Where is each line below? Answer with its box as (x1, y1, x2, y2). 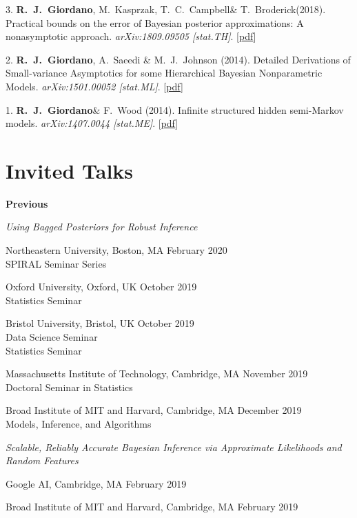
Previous (6, 196, 48, 210)
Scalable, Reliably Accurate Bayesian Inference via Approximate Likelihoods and (6, 439, 342, 454)
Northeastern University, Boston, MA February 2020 (6, 243, 227, 257)
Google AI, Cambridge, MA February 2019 (6, 476, 187, 490)
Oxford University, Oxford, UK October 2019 (6, 279, 197, 294)
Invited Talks (6, 156, 134, 184)
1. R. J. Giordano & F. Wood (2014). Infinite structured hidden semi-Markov (6, 102, 344, 117)
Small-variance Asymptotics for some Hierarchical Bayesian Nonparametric (6, 66, 323, 80)
